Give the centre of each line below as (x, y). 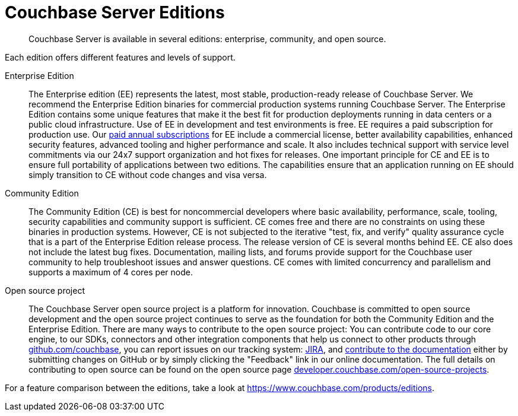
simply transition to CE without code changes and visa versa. (148, 174)
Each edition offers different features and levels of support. (120, 57)
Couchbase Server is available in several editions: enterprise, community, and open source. (207, 39)
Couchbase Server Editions (115, 12)
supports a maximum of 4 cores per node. (111, 272)
